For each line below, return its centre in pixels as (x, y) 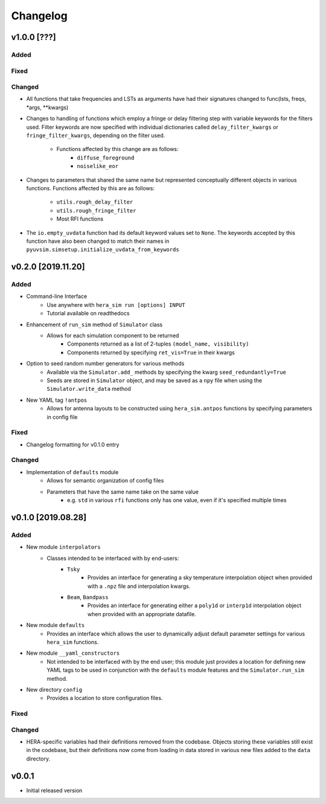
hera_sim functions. (73, 642)
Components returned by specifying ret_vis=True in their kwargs (151, 352)
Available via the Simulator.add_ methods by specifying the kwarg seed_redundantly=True (167, 372)
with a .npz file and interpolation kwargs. (139, 586)
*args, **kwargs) (47, 107)
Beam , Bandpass (88, 597)
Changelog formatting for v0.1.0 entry (73, 445)
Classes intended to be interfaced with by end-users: (113, 558)
